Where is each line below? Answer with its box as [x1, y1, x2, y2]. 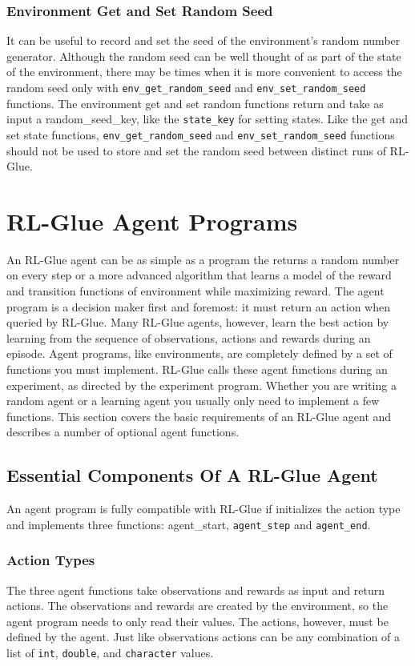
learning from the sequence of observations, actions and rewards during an [6, 329, 371, 346]
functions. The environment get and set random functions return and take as [6, 94, 384, 111]
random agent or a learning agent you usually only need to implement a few [6, 392, 380, 409]
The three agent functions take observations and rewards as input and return [6, 581, 385, 598]
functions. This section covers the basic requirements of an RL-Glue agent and [6, 407, 392, 424]
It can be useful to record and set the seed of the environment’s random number [6, 32, 401, 49]
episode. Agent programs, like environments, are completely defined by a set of [6, 345, 393, 362]
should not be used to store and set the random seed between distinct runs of [6, 142, 386, 158]
